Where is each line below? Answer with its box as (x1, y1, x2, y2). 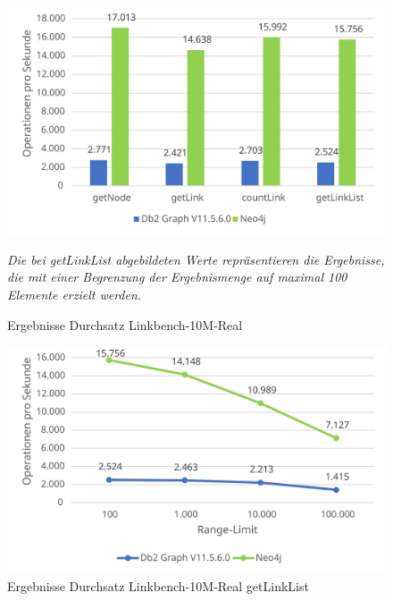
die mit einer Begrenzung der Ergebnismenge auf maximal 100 (7, 267, 347, 286)
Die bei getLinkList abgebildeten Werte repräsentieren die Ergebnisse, (7, 250, 385, 268)
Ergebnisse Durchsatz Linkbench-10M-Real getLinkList (7, 577, 309, 596)
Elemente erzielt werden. (7, 285, 142, 304)
